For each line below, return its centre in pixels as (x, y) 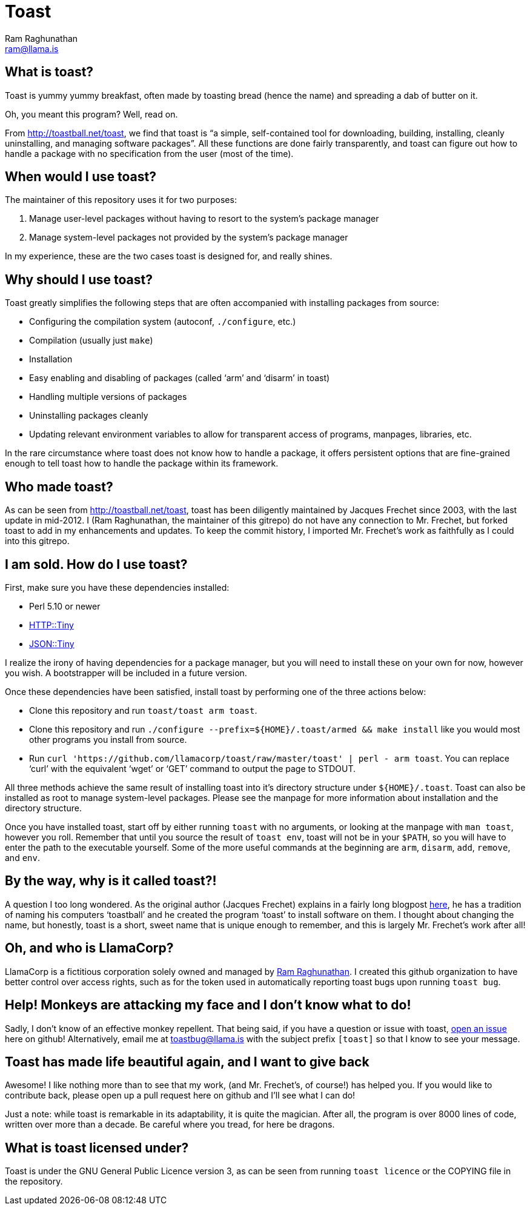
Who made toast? (59, 487)
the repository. (34, 1182)
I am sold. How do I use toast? (96, 564)
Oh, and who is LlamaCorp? (89, 948)
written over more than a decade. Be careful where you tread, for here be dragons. (170, 1125)
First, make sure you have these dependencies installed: (117, 587)
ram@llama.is (32, 48)
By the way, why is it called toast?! (111, 881)
